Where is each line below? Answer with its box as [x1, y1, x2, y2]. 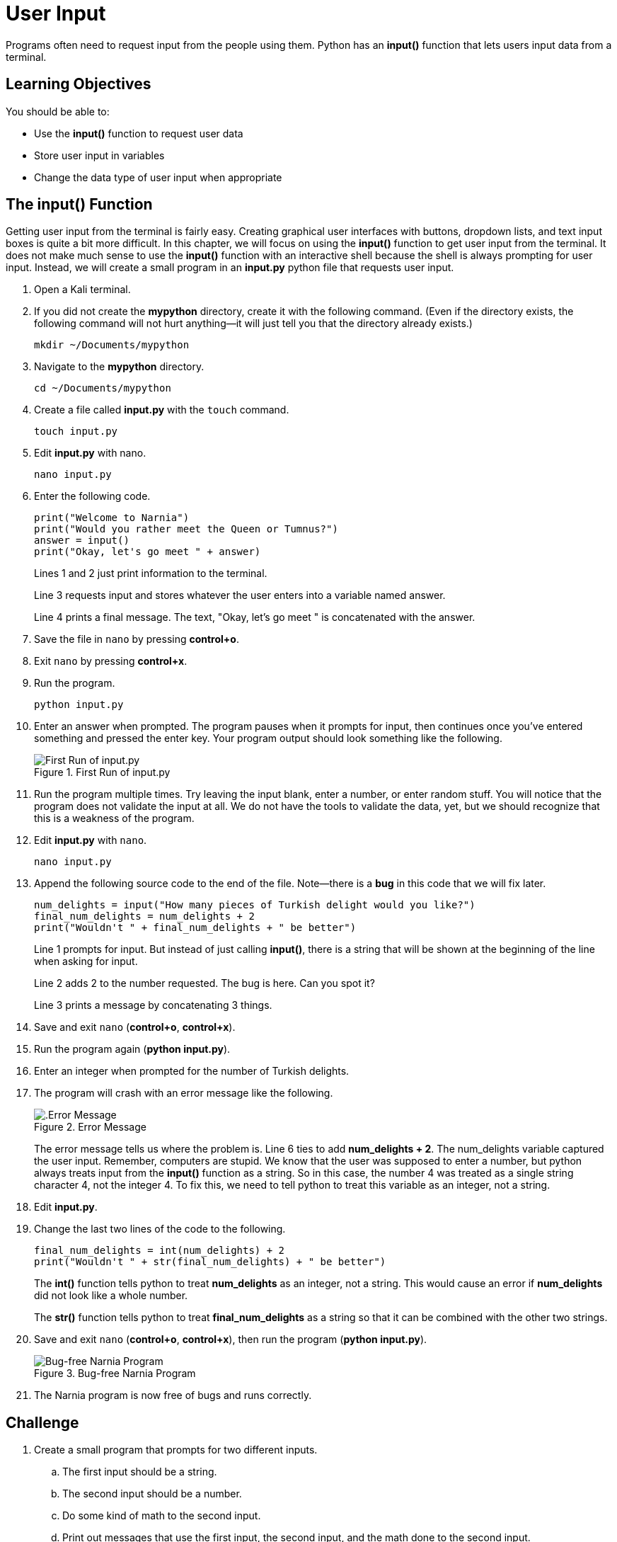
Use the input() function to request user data [34, 127, 243, 139]
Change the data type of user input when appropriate [34, 171, 282, 183]
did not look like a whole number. [34, 1289, 188, 1302]
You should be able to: [6, 105, 110, 118]
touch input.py [34, 426, 118, 438]
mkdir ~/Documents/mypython [34, 339, 190, 351]
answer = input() [34, 535, 129, 547]
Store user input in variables [34, 149, 165, 161]
